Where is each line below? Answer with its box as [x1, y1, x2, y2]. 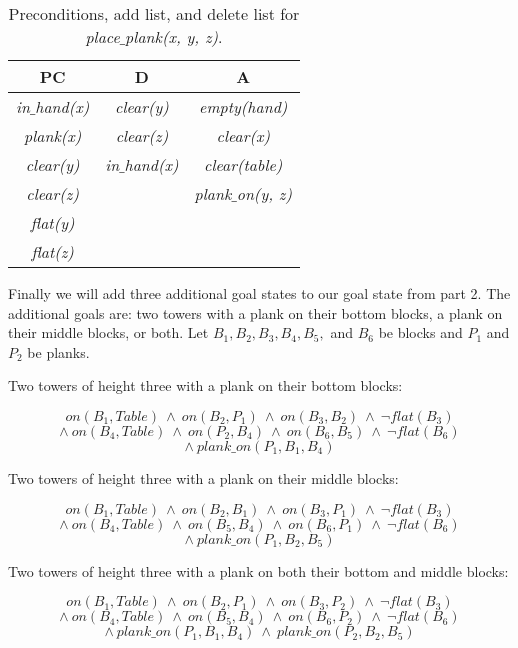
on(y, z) [236, 182, 292, 205]
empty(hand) [199, 95, 288, 118]
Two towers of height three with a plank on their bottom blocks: [8, 375, 403, 396]
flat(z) [31, 240, 74, 263]
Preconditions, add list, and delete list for [8, 2, 300, 25]
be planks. [27, 341, 90, 362]
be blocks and [378, 322, 463, 343]
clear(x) [216, 124, 270, 147]
